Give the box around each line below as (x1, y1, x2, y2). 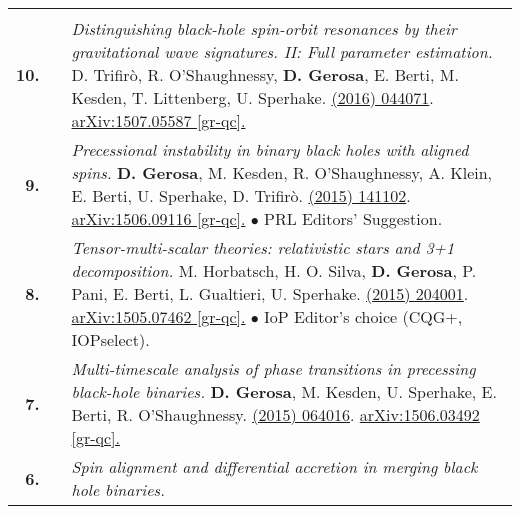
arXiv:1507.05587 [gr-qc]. (71, 109, 246, 132)
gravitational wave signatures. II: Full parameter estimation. (71, 40, 493, 63)
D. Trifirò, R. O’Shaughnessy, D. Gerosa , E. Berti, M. (71, 63, 459, 86)
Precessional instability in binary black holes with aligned (71, 138, 469, 161)
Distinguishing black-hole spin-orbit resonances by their (71, 17, 457, 40)
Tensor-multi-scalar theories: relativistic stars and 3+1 (71, 236, 455, 259)
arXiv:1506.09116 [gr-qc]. (71, 207, 246, 230)
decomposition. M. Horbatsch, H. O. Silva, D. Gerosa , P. (71, 259, 477, 282)
